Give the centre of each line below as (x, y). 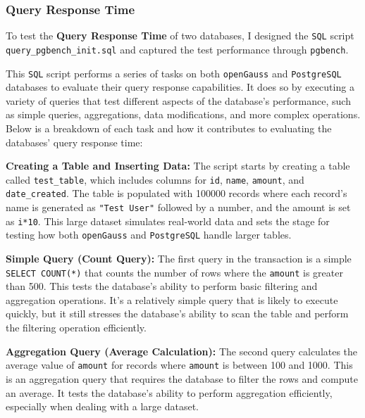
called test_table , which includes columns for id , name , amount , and (155, 179)
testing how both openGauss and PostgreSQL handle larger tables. (149, 235)
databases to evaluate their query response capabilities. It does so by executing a (180, 87)
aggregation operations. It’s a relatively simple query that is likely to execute (172, 299)
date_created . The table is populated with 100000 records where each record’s (177, 193)
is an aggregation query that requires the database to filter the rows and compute (182, 378)
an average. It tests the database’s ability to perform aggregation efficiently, (169, 392)
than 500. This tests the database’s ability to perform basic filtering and (162, 286)
